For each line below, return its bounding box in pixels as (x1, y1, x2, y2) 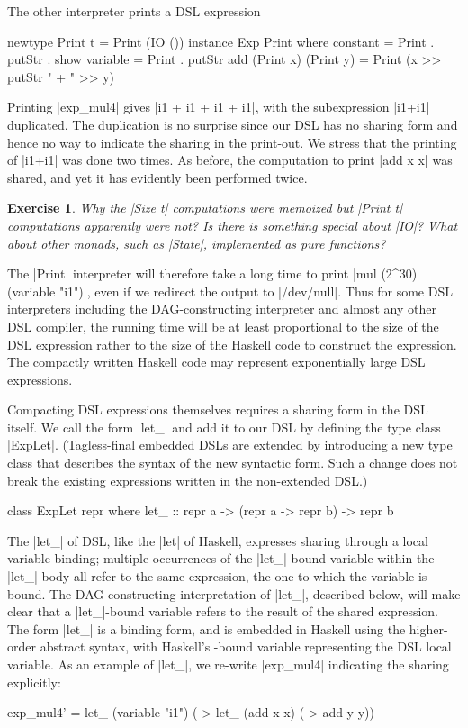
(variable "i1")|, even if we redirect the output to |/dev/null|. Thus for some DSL (7, 281, 453, 300)
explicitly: (7, 672, 61, 691)
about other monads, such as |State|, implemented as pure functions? (7, 233, 386, 252)
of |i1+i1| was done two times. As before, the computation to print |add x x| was (7, 150, 453, 169)
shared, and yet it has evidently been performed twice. (7, 168, 308, 187)
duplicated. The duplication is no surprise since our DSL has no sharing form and (7, 114, 458, 133)
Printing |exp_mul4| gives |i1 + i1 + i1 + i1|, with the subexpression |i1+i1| (7, 97, 430, 116)
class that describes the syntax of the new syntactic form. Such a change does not (7, 453, 458, 472)
